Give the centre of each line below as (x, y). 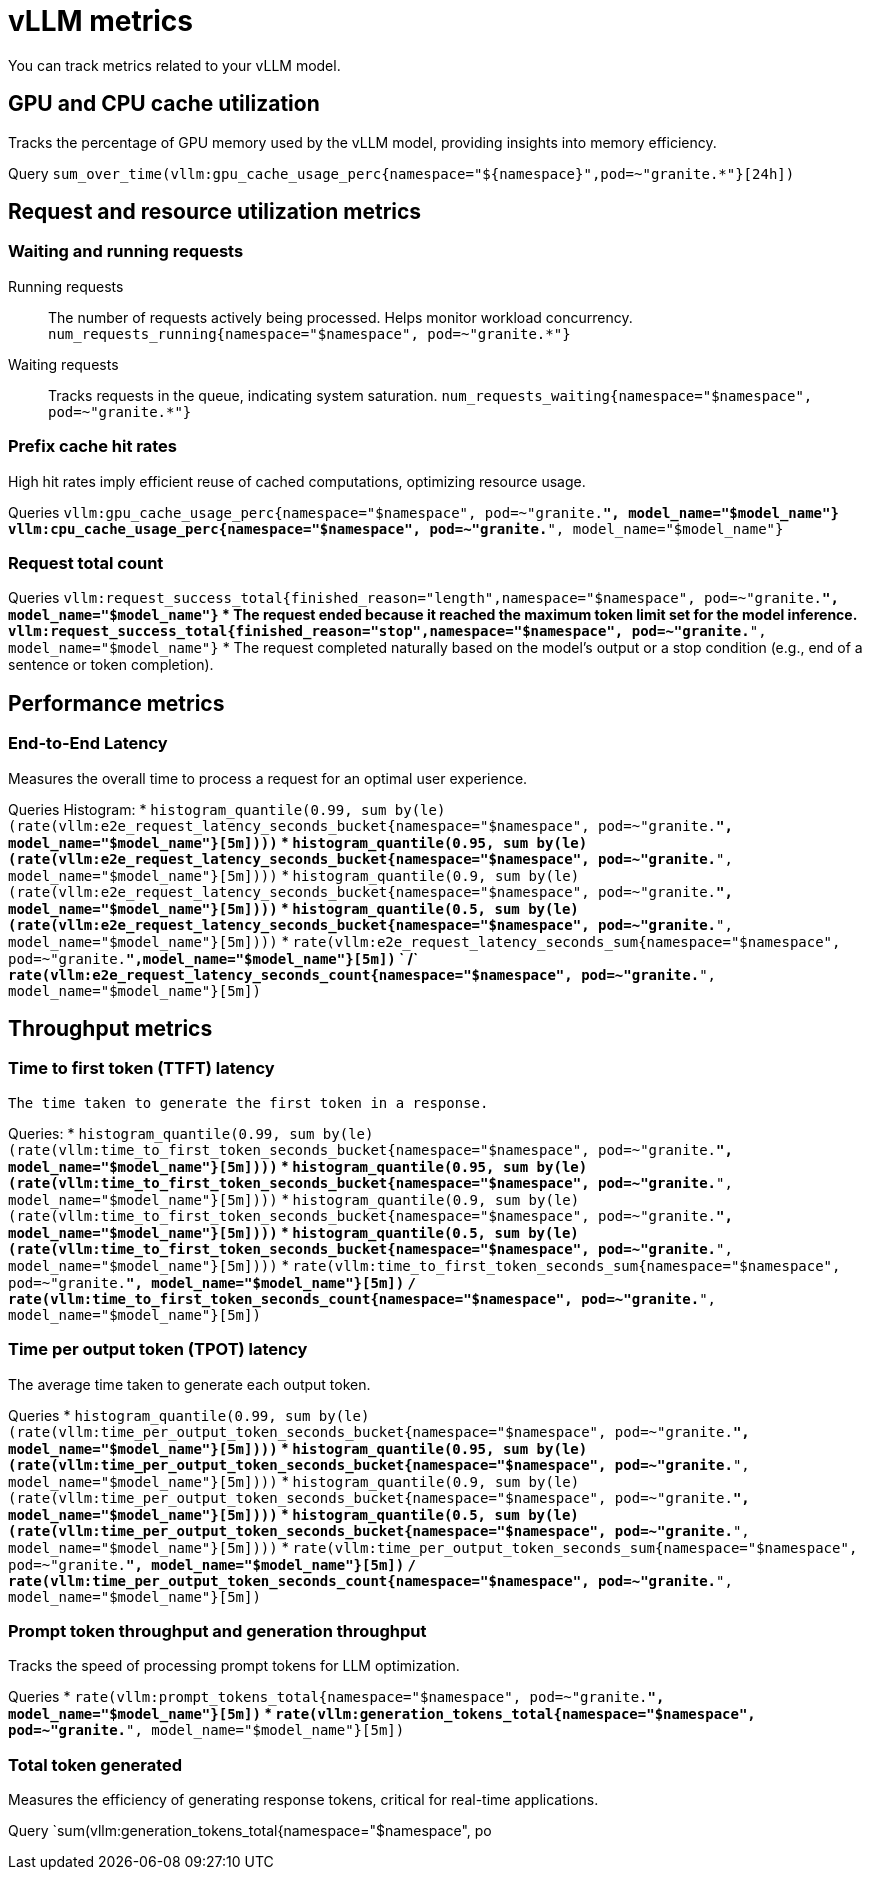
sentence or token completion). (111, 665)
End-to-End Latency (88, 743)
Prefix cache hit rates (92, 446)
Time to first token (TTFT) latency (141, 1068)
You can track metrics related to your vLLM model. (174, 65)
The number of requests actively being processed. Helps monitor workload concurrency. (340, 317)
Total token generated (95, 1764)
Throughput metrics (110, 1028)
